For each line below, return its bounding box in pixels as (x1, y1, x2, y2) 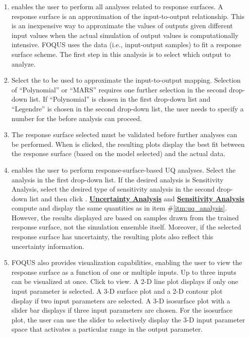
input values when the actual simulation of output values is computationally (11, 30, 239, 40)
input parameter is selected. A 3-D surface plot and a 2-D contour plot (11, 286, 223, 296)
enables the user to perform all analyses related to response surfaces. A (11, 1, 223, 11)
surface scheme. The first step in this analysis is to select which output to (11, 49, 231, 59)
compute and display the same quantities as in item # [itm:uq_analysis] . (11, 203, 227, 213)
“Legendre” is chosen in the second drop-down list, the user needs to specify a (11, 103, 244, 113)
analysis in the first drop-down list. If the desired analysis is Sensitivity (11, 174, 224, 184)
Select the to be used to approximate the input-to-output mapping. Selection (11, 75, 241, 85)
